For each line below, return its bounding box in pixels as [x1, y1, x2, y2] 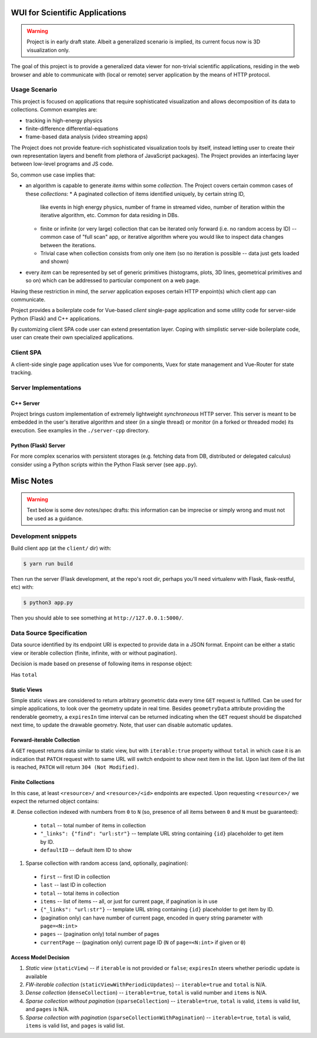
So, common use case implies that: [11, 171, 96, 178]
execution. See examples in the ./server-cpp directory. [11, 427, 150, 434]
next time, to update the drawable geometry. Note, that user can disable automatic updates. [11, 722, 233, 729]
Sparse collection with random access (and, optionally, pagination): [25, 860, 188, 867]
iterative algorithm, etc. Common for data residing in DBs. [40, 212, 179, 219]
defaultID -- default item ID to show [40, 846, 132, 853]
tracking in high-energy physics [25, 117, 103, 124]
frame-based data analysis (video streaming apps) [25, 133, 148, 140]
